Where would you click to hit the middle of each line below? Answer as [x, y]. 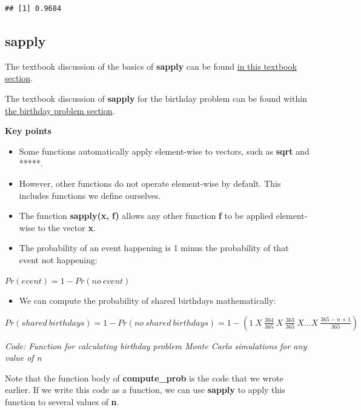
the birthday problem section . [60, 110]
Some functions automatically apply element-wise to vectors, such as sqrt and [164, 151]
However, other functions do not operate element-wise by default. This [150, 183]
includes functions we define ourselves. [90, 195]
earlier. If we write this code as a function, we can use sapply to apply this [145, 390]
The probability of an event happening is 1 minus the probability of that [154, 248]
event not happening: [58, 259]
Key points [28, 131]
